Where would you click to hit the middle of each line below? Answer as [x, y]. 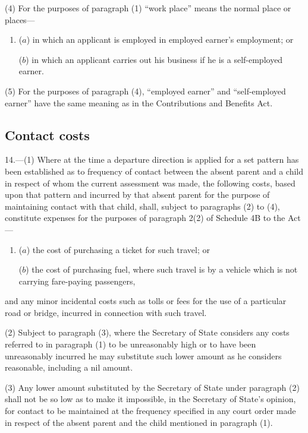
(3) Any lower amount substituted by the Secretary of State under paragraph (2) [152, 387]
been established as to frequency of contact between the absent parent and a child [154, 171]
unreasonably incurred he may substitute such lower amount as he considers [143, 355]
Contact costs [47, 135]
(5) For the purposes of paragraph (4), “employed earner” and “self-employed [145, 91]
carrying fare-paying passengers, [77, 281]
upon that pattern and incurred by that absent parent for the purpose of [137, 195]
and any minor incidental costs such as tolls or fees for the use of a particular [146, 301]
